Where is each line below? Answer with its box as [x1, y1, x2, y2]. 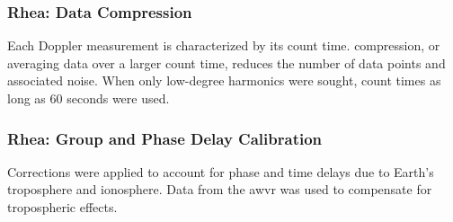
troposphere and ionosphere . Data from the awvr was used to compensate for [7, 180, 432, 199]
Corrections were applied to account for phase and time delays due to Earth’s [7, 162, 434, 181]
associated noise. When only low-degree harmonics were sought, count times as [7, 71, 441, 90]
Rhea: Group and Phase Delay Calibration [7, 127, 323, 149]
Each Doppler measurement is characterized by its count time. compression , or [7, 36, 440, 55]
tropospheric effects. [7, 198, 118, 216]
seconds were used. [67, 89, 170, 107]
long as [7, 89, 46, 107]
